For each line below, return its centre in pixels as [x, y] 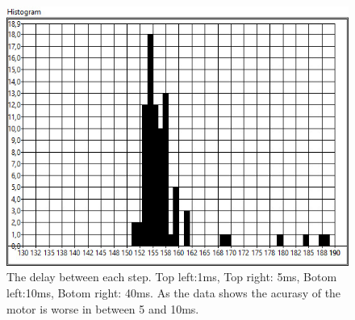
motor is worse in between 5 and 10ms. [103, 308]
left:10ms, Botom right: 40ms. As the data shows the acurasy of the [174, 293]
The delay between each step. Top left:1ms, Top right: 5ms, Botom [172, 277]
